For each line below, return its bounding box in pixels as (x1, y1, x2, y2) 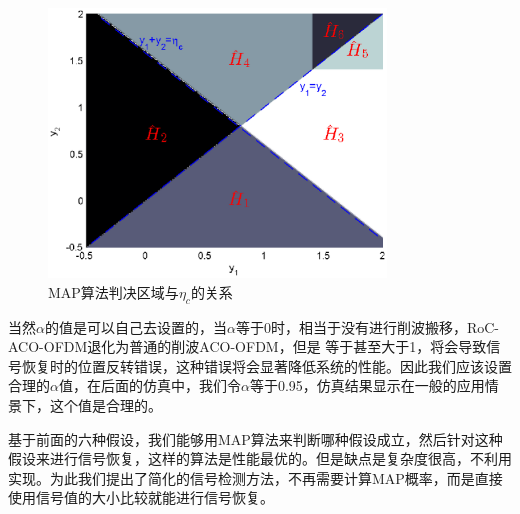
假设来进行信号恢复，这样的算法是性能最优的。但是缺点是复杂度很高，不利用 (8, 448, 512, 469)
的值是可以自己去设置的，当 (44, 316, 227, 337)
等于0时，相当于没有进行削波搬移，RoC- (235, 316, 500, 337)
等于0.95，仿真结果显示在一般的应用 (249, 375, 485, 396)
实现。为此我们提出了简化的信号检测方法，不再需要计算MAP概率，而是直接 (8, 467, 503, 488)
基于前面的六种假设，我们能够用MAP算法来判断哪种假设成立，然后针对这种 (8, 428, 503, 449)
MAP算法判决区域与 (48, 281, 179, 302)
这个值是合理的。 (49, 395, 162, 416)
